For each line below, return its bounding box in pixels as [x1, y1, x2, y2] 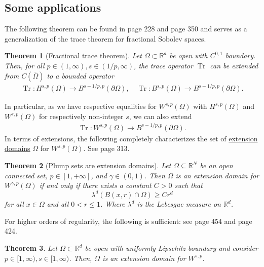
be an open [200, 160, 233, 171]
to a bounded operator [47, 70, 114, 81]
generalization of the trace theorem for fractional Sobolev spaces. [5, 33, 206, 44]
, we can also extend [129, 110, 192, 121]
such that [174, 180, 203, 190]
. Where [100, 199, 125, 209]
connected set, [5, 170, 48, 180]
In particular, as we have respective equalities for [5, 101, 157, 111]
